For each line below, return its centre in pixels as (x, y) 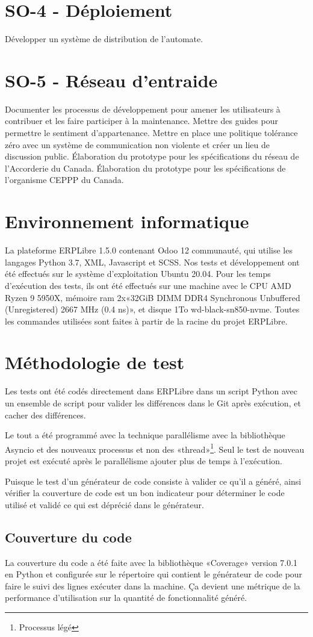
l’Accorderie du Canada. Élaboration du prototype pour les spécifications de (145, 168)
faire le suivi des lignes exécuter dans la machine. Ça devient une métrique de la (153, 586)
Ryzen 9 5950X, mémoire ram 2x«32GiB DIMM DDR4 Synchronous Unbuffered (153, 297)
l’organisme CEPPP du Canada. (64, 180)
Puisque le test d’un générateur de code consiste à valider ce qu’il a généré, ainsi (153, 481)
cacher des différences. (45, 415)
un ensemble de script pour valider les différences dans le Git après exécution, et (153, 403)
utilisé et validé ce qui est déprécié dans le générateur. (104, 504)
